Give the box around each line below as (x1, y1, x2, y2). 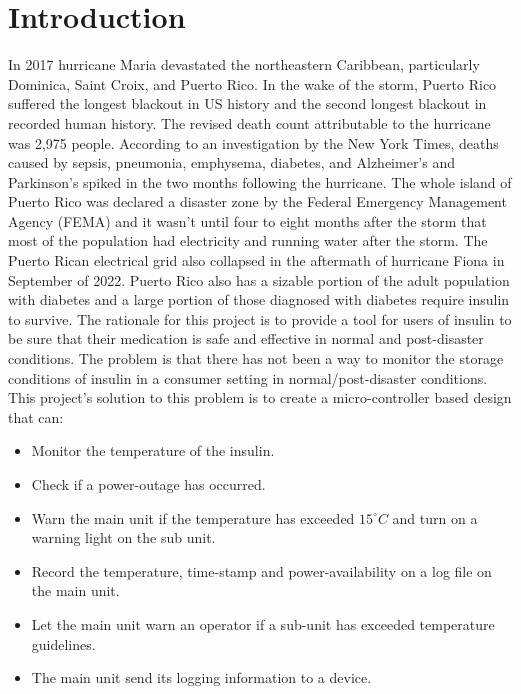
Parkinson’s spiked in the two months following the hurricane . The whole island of (8, 171, 512, 192)
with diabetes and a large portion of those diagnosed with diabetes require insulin (8, 289, 510, 310)
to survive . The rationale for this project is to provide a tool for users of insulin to (8, 308, 512, 329)
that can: (8, 406, 64, 427)
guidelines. (31, 633, 96, 654)
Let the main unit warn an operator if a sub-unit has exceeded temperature (31, 613, 495, 634)
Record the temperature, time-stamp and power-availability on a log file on (31, 560, 492, 581)
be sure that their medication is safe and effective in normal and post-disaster (8, 328, 484, 349)
